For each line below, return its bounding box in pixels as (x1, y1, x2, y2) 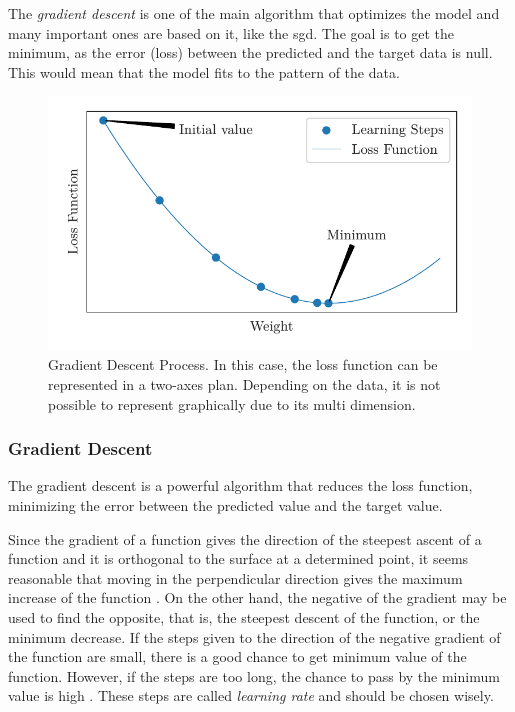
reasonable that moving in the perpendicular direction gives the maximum (8, 567, 463, 588)
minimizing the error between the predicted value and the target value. (8, 494, 443, 515)
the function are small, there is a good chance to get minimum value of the (8, 646, 467, 667)
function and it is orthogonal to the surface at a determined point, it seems (8, 548, 469, 569)
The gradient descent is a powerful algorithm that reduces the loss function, (8, 475, 473, 496)
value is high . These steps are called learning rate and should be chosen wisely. (8, 685, 494, 706)
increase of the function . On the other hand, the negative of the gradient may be (8, 587, 507, 608)
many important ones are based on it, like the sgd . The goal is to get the (8, 22, 455, 43)
